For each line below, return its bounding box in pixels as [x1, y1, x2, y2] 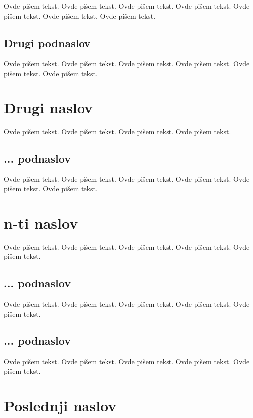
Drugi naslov [4, 97, 93, 117]
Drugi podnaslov [4, 35, 91, 50]
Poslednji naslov [4, 395, 117, 415]
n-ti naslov [4, 212, 78, 233]
